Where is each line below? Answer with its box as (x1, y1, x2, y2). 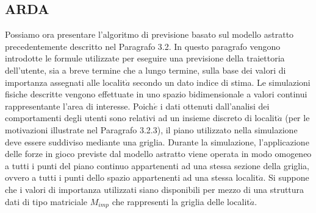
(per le (285, 111, 310, 124)
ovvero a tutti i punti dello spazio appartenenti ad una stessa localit (5, 171, 259, 184)
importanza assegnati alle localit (5, 75, 126, 88)
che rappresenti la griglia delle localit (112, 195, 250, 208)
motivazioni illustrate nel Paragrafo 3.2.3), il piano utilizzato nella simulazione (5, 123, 298, 136)
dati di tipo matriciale (5, 195, 88, 208)
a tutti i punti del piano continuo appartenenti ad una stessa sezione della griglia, (5, 159, 309, 172)
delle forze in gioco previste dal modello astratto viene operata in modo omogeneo (5, 147, 312, 160)
